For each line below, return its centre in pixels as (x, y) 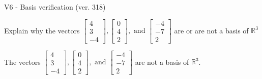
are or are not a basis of (211, 30)
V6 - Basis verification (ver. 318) (55, 7)
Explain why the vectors (42, 30)
